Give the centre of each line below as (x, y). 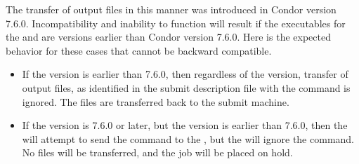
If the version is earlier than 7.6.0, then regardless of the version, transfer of (185, 74)
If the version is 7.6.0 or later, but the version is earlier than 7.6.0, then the (185, 125)
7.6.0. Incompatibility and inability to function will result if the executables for (176, 23)
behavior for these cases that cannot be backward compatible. (139, 50)
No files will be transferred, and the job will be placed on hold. (157, 152)
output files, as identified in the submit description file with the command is (186, 87)
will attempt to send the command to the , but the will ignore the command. (188, 138)
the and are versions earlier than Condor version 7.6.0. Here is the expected (168, 37)
